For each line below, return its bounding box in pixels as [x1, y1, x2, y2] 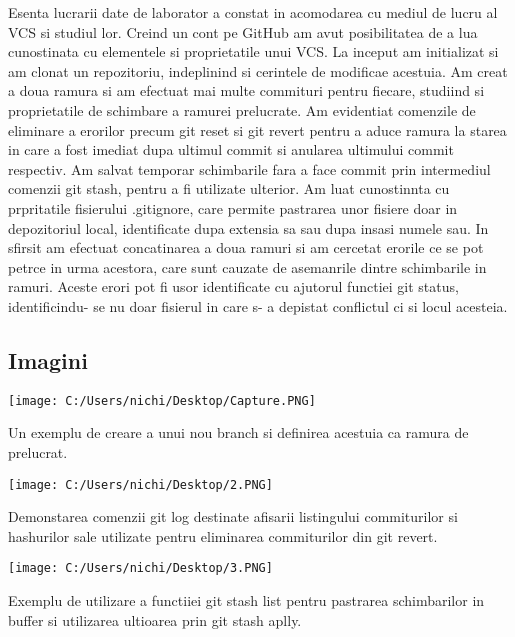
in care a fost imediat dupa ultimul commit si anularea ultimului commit [8, 139, 454, 160]
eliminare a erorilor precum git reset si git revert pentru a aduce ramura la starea [8, 119, 507, 140]
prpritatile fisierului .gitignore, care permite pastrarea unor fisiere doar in [8, 197, 458, 218]
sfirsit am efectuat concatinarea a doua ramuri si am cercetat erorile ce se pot [8, 237, 484, 258]
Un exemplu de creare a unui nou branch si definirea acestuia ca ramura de [8, 422, 469, 443]
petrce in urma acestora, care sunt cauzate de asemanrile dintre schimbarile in [8, 256, 487, 277]
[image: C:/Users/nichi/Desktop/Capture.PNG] [8, 393, 316, 408]
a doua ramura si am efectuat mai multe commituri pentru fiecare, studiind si [8, 80, 485, 101]
